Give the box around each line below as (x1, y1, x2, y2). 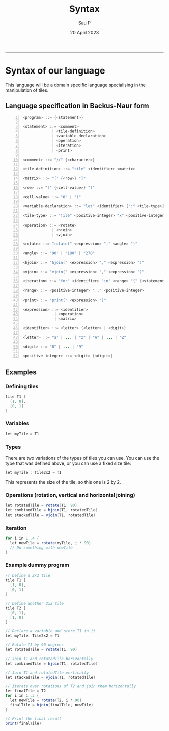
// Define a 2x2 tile (5, 573, 51, 578)
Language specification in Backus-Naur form (5, 102, 149, 110)
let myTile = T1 (5, 431, 39, 436)
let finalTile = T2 (5, 688, 46, 694)
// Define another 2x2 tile (5, 601, 64, 606)
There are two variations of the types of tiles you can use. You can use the (5, 455, 160, 461)
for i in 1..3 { (5, 693, 39, 698)
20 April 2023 (70, 29, 99, 35)
